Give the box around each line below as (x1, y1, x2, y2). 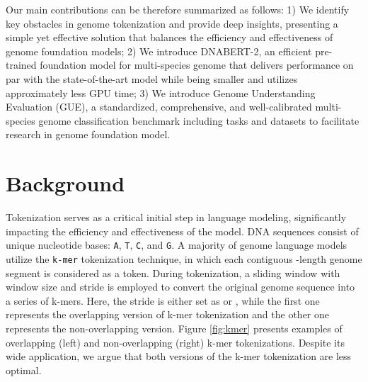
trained (6, 57, 37, 72)
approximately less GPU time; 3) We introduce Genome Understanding (6, 85, 316, 100)
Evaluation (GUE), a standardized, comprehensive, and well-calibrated (6, 99, 312, 114)
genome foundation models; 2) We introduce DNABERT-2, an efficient (6, 43, 312, 58)
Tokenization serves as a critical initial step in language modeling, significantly (6, 210, 347, 225)
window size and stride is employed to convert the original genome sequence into (6, 279, 355, 294)
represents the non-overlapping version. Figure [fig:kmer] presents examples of (6, 320, 343, 335)
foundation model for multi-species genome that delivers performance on (40, 57, 354, 72)
